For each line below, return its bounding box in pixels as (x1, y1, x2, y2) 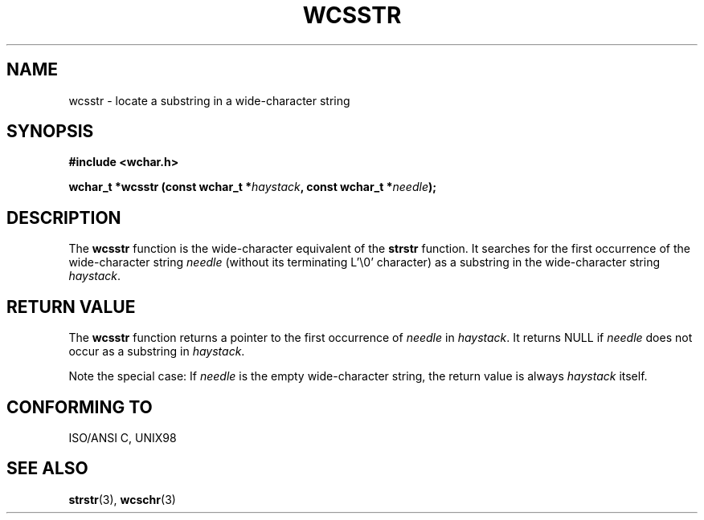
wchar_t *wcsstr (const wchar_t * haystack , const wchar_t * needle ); (68, 180, 437, 194)
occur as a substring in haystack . (68, 344, 245, 359)
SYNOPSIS (6, 121, 94, 142)
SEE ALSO (6, 458, 88, 479)
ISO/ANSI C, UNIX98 (68, 430, 177, 445)
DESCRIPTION (6, 207, 121, 228)
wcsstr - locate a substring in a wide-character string (68, 93, 350, 108)
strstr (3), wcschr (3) (68, 492, 176, 506)
